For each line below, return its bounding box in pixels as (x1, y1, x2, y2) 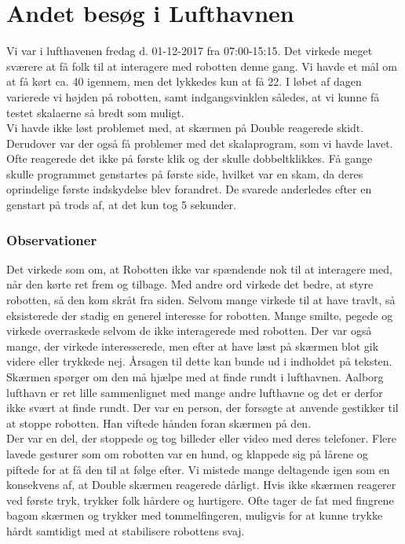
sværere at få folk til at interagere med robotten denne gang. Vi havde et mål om (6, 57, 398, 74)
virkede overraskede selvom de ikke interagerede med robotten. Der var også (6, 322, 372, 339)
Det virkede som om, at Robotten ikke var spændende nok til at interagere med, (6, 260, 392, 277)
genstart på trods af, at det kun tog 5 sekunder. (6, 197, 236, 213)
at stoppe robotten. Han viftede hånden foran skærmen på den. (6, 414, 312, 431)
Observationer (6, 230, 97, 249)
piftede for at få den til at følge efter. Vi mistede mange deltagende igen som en (6, 461, 390, 477)
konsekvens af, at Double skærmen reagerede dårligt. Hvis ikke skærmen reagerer (6, 476, 396, 493)
